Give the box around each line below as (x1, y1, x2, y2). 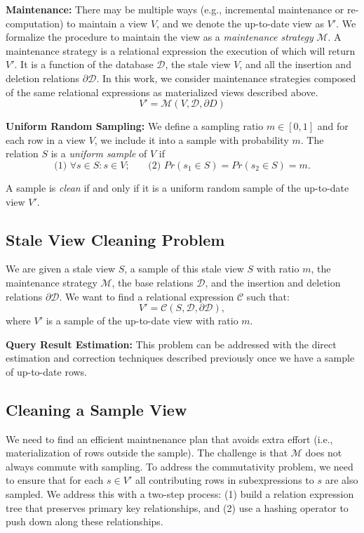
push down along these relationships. (6, 514, 163, 529)
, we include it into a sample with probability (94, 132, 289, 147)
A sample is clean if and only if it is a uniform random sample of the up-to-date (6, 180, 349, 195)
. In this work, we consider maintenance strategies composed (96, 70, 356, 85)
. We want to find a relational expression (59, 289, 234, 303)
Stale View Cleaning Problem (6, 228, 225, 250)
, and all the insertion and (239, 57, 351, 72)
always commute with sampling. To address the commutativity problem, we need (6, 459, 353, 473)
